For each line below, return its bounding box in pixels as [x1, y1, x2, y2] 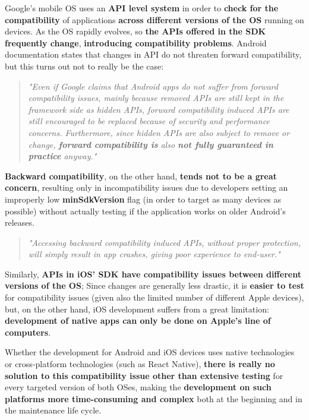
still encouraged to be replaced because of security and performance [28, 115, 270, 127]
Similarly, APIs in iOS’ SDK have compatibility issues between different [5, 267, 301, 280]
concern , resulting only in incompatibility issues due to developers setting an [5, 181, 288, 194]
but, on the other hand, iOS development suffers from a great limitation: [5, 302, 269, 315]
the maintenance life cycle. [5, 404, 102, 416]
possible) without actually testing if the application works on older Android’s [5, 204, 286, 217]
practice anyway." [28, 150, 97, 162]
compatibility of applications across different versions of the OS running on [5, 13, 304, 26]
